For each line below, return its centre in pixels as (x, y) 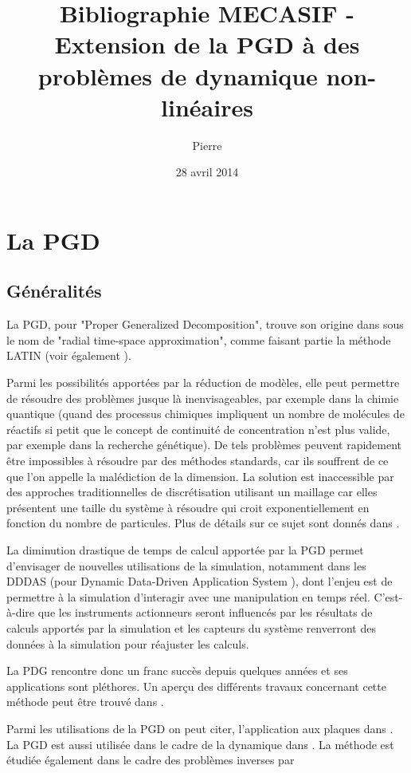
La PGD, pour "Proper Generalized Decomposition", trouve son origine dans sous (205, 324)
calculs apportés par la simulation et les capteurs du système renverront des (191, 627)
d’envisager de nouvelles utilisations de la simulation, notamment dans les (186, 565)
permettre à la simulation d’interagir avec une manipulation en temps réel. (188, 596)
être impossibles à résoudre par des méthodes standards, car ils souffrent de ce (198, 461)
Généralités (54, 291)
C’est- (388, 596)
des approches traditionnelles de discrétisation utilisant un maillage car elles (192, 492)
